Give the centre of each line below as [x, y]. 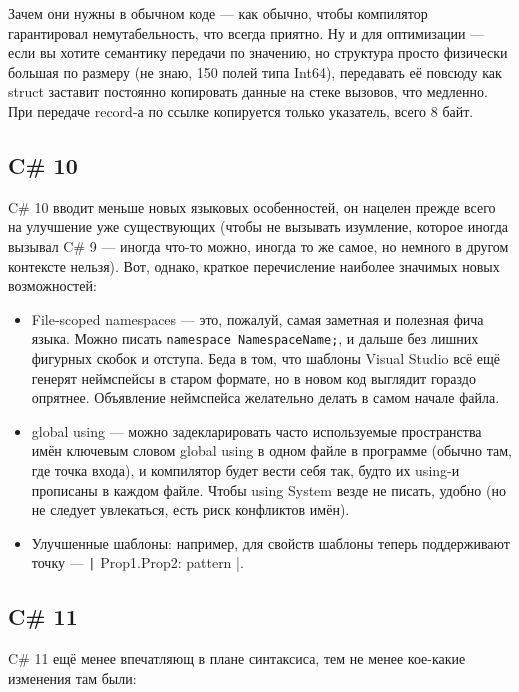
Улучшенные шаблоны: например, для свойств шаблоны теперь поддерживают [270, 542]
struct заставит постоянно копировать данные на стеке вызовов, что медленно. [248, 91]
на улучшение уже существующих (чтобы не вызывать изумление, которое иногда [258, 226]
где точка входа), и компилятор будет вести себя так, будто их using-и [245, 469]
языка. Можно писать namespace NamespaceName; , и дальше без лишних [255, 338]
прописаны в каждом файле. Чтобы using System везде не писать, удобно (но [268, 489]
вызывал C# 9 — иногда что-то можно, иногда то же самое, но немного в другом [258, 245]
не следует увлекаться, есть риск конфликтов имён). [190, 509]
